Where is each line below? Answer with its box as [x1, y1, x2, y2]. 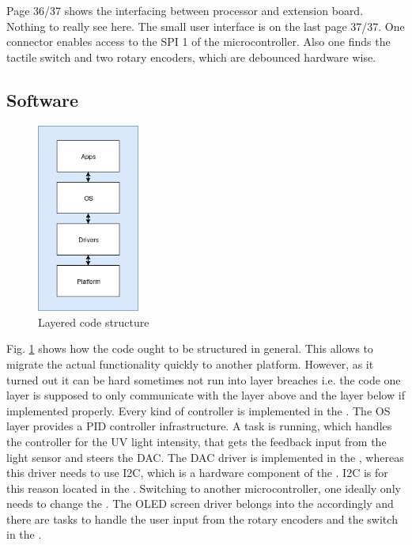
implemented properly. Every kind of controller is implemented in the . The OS [6, 402, 391, 418]
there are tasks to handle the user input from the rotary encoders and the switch [6, 510, 398, 527]
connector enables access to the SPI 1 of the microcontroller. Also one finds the [6, 33, 391, 50]
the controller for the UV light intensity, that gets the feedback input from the [6, 433, 387, 449]
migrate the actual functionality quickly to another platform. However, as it [6, 355, 374, 372]
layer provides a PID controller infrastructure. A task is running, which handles [6, 418, 392, 434]
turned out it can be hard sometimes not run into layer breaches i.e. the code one [6, 371, 401, 388]
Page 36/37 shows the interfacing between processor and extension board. [6, 2, 364, 18]
